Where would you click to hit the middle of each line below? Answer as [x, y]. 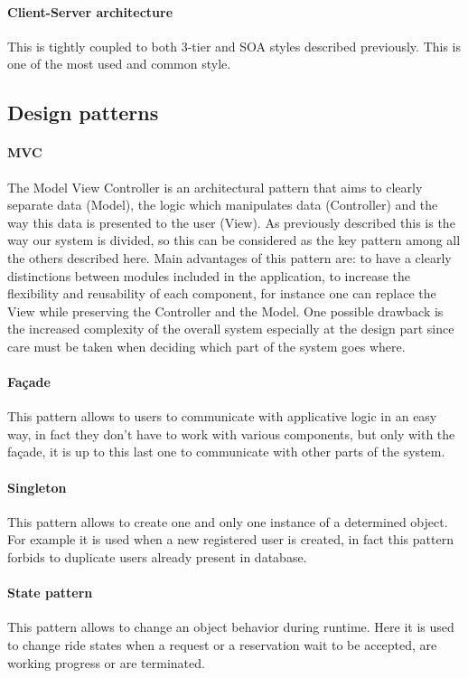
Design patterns [83, 113]
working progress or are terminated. [106, 662]
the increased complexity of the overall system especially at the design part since [231, 329]
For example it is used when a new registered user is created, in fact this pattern [230, 539]
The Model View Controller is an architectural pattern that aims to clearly [215, 187]
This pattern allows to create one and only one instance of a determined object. [228, 521]
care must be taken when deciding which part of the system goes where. [206, 346]
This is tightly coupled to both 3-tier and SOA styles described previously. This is [234, 46]
